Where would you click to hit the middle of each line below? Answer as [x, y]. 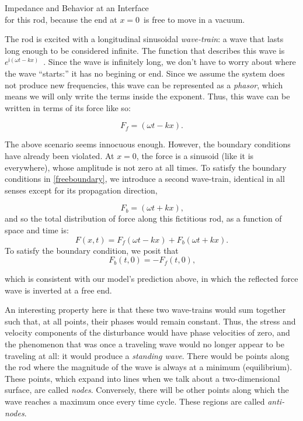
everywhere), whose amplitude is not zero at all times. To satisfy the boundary [146, 167]
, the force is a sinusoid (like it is [195, 155]
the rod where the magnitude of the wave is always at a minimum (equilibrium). [149, 367]
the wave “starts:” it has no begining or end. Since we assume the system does [145, 73]
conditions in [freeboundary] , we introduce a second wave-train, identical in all [145, 179]
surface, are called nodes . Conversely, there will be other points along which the [147, 390]
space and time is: [37, 230]
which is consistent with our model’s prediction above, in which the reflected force [151, 279]
